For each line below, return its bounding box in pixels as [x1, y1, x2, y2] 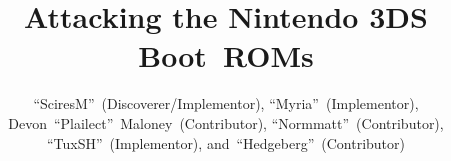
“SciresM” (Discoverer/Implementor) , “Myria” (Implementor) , [33, 93, 419, 114]
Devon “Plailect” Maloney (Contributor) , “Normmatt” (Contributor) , [8, 112, 444, 133]
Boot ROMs [138, 35, 314, 76]
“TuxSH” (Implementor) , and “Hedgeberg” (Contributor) [46, 132, 405, 153]
